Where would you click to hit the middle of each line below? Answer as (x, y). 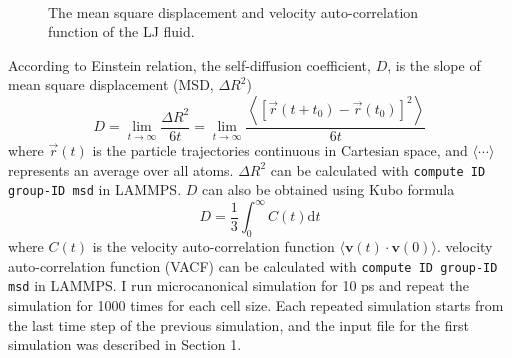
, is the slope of (434, 64)
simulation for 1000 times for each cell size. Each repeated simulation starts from (256, 305)
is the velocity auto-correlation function (213, 246)
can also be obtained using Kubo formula (328, 189)
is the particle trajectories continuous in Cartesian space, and (280, 150)
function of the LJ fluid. (121, 31)
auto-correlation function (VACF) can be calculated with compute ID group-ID (253, 265)
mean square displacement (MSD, (111, 84)
